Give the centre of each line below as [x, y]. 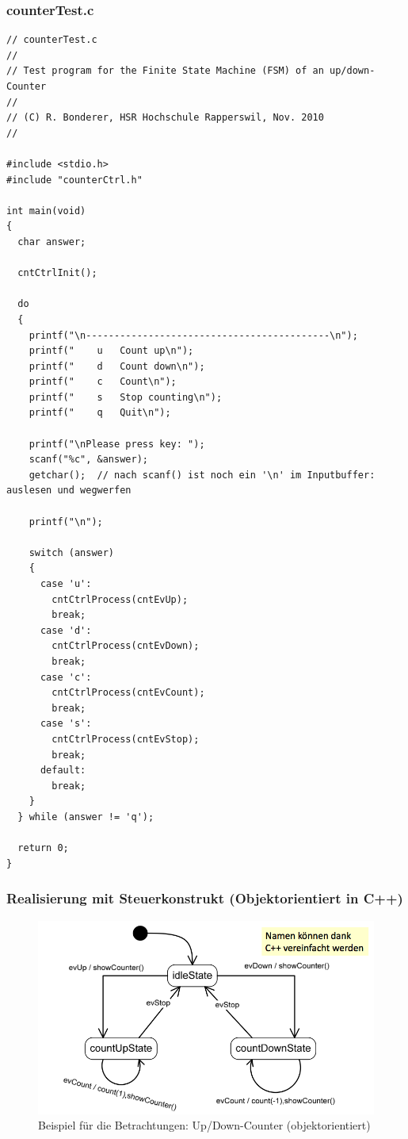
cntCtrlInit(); [57, 273]
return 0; [43, 848]
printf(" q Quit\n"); [100, 413]
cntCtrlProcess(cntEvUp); [120, 599]
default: [63, 771]
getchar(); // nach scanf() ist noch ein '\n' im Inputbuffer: [202, 475]
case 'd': [66, 630]
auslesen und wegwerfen [69, 491]
